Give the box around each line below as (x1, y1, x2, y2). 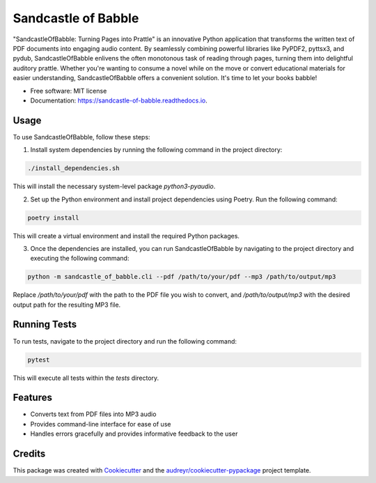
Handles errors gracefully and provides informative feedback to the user (30, 429, 238, 438)
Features (13, 392, 52, 404)
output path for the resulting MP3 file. (13, 300, 121, 309)
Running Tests (13, 319, 77, 330)
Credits (13, 448, 46, 460)
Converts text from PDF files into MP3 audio (30, 410, 157, 418)
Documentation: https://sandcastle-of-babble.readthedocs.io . (30, 96, 208, 105)
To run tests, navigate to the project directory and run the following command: (13, 337, 237, 345)
